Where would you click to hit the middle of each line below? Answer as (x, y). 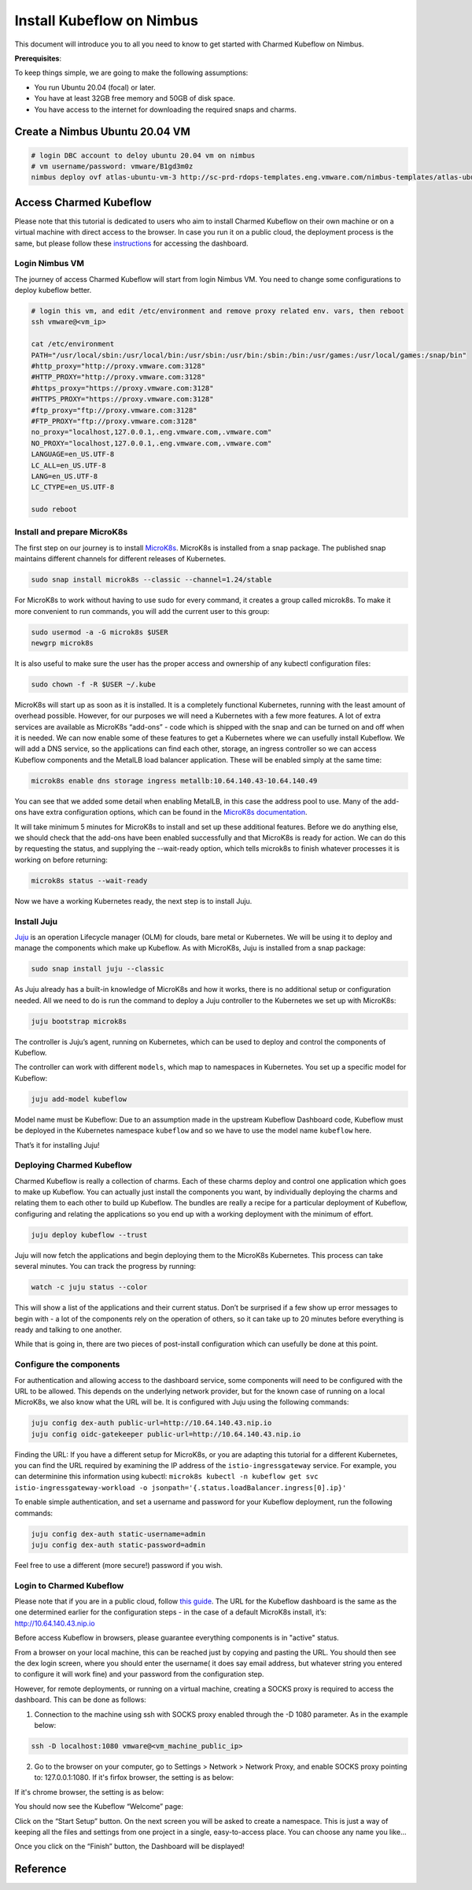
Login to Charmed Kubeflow (69, 1585)
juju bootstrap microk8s (79, 1021)
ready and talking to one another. (68, 1330)
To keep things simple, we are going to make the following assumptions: (131, 73)
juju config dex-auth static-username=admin (118, 1534)
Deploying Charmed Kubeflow (74, 1165)
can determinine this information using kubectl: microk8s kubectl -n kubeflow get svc (166, 1477)
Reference (41, 1869)
